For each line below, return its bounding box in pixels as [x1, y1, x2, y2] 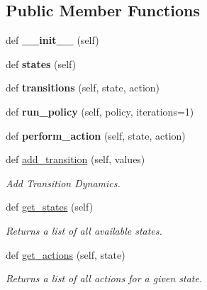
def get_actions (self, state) [6, 247, 125, 262]
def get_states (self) [6, 199, 94, 214]
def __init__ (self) [6, 33, 99, 48]
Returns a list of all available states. [6, 223, 162, 238]
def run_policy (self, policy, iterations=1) [6, 104, 194, 118]
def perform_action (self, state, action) [6, 128, 186, 143]
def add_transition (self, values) [6, 152, 145, 167]
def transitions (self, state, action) [6, 80, 160, 95]
